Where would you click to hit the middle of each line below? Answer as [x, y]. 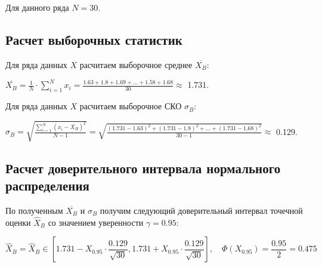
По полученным [34, 210]
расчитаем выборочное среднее [136, 64]
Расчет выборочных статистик [94, 39]
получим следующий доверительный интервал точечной [201, 210]
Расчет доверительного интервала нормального [143, 168]
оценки [18, 222]
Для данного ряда [37, 7]
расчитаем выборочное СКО [131, 106]
